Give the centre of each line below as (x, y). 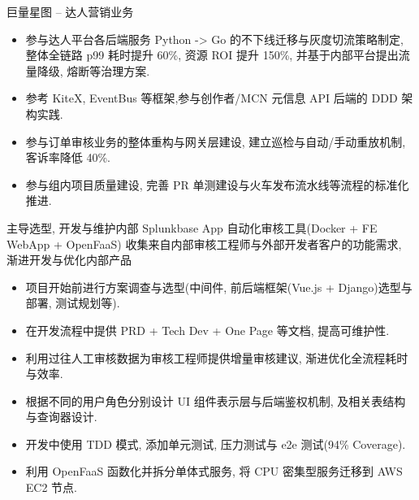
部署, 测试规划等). (73, 303)
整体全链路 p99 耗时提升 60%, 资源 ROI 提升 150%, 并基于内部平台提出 (212, 55)
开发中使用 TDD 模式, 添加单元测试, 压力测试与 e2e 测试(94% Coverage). (216, 443)
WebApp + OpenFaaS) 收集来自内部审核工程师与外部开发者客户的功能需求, (204, 243)
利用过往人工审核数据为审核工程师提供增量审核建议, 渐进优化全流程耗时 (217, 357)
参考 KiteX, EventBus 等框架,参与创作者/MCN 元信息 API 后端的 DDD (212, 98)
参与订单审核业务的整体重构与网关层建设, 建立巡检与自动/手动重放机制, (216, 141)
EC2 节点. (51, 487)
